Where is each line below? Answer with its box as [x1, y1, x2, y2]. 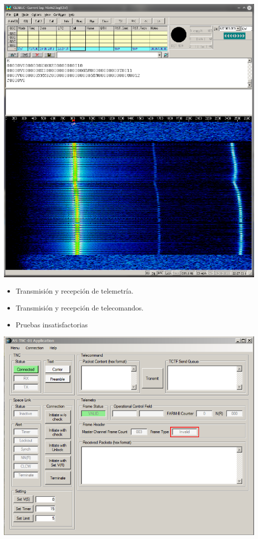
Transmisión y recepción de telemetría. [15, 286, 133, 296]
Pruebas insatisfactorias [15, 319, 88, 329]
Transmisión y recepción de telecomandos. [15, 303, 144, 312]
